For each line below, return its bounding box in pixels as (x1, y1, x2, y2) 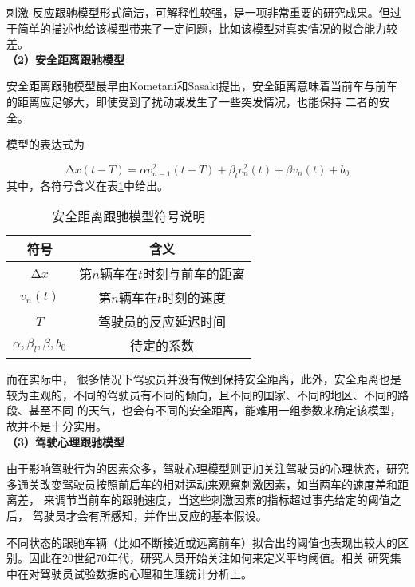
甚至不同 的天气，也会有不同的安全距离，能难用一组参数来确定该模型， (28, 402, 401, 418)
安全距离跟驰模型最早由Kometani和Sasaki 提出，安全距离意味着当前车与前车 (6, 77, 398, 94)
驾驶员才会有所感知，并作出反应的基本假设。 (32, 506, 267, 523)
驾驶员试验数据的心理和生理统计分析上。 (39, 565, 252, 581)
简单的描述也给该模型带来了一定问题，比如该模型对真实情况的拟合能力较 (17, 19, 397, 36)
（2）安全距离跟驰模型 (6, 50, 125, 67)
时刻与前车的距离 (142, 264, 245, 284)
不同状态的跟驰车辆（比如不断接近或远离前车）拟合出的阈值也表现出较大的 (6, 533, 397, 550)
